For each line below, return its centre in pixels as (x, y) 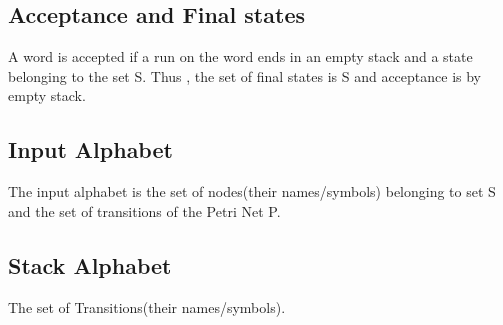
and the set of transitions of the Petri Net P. (144, 210)
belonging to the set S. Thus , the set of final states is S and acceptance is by (244, 75)
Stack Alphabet (90, 264)
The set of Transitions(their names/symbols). (147, 306)
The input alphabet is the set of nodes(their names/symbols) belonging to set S (252, 191)
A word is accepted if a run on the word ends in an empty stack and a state (240, 56)
